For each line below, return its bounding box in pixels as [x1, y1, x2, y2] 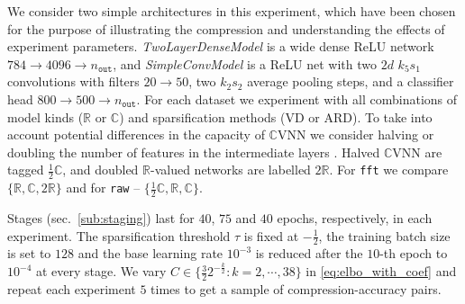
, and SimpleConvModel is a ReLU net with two [113, 54, 377, 73]
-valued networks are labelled [150, 160, 311, 179]
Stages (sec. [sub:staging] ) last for [7, 209, 195, 227]
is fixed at [243, 226, 299, 245]
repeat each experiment [7, 280, 136, 299]
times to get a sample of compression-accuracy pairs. [150, 280, 442, 299]
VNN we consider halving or [277, 125, 434, 144]
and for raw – [66, 178, 141, 197]
